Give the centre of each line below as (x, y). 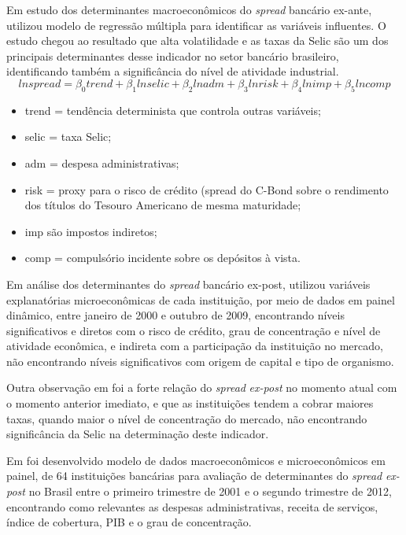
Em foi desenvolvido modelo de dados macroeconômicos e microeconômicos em (196, 460)
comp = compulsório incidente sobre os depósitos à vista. (162, 258)
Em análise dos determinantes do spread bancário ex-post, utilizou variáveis (188, 284)
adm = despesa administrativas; (102, 162)
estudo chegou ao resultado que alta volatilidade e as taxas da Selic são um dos (197, 41)
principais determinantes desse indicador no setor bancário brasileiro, (173, 55)
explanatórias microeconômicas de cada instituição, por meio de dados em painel (201, 299)
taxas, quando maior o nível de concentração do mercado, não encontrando (187, 418)
